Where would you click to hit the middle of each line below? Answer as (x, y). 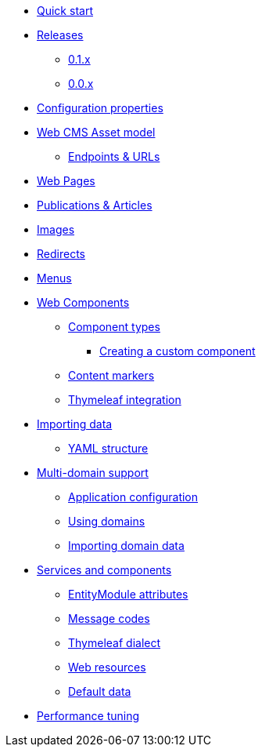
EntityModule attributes (128, 594)
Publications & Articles (95, 205)
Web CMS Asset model (96, 132)
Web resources (107, 667)
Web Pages (66, 181)
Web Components (83, 302)
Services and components (104, 570)
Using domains (107, 521)
